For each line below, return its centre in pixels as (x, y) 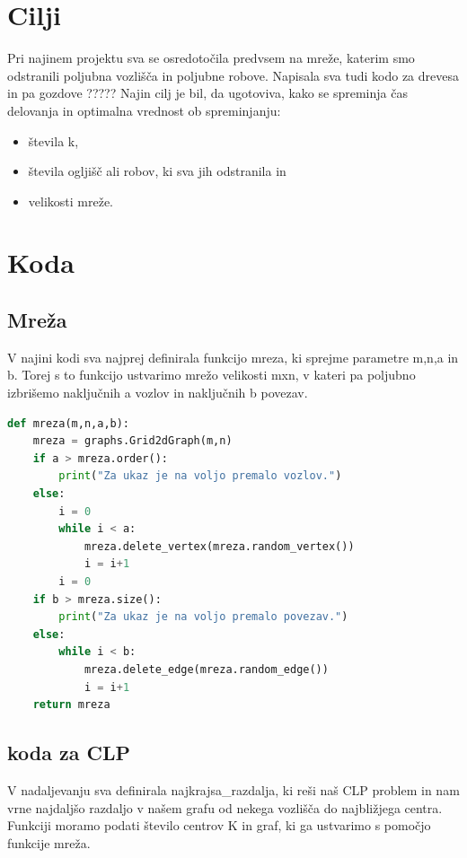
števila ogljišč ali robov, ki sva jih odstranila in (157, 171)
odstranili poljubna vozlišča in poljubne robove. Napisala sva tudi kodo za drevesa (233, 75)
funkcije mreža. (49, 842)
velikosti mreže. (71, 201)
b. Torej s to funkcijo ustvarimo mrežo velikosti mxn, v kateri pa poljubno (211, 375)
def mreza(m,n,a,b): (69, 423)
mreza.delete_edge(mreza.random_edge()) (206, 669)
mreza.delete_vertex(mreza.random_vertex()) (219, 546)
